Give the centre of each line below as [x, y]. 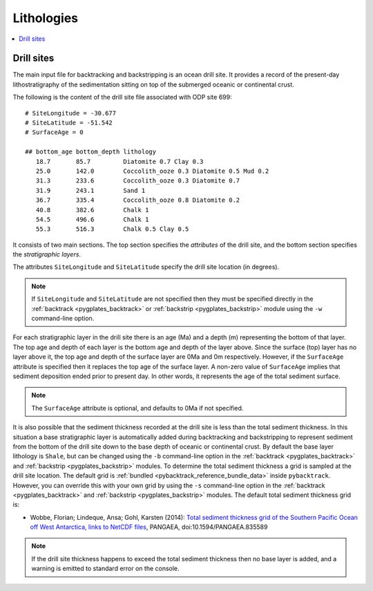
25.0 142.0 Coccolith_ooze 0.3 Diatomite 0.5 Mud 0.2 [152, 171]
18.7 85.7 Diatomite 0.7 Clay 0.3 [119, 161]
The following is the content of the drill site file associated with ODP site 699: [122, 97]
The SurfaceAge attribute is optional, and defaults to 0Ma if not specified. [137, 408]
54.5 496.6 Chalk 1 [92, 219]
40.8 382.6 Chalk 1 [92, 210]
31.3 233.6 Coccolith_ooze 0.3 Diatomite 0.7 [138, 181]
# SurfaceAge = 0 [54, 132]
